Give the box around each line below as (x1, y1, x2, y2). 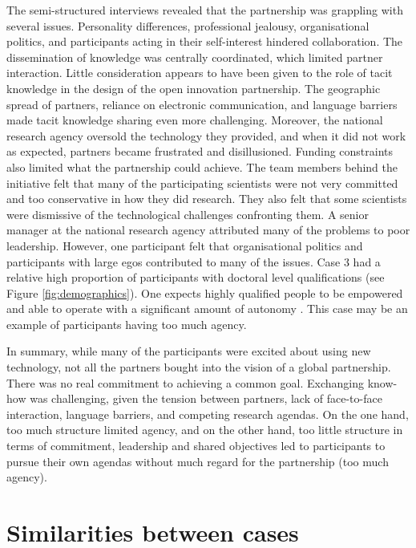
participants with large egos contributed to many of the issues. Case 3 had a (6, 253, 381, 270)
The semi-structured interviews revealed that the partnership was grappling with (6, 2, 403, 18)
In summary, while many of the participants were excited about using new (6, 343, 371, 359)
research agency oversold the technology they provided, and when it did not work (6, 127, 406, 144)
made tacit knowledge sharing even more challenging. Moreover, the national (6, 112, 383, 128)
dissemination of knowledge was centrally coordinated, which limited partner (6, 48, 383, 65)
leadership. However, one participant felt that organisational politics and (6, 237, 363, 254)
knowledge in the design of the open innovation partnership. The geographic (6, 79, 381, 96)
